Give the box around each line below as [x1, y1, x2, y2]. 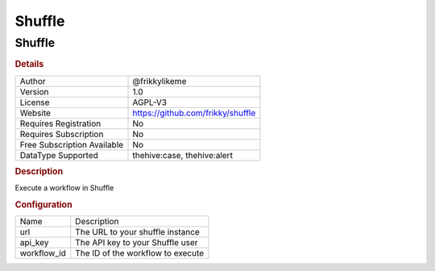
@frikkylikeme [132, 75, 187, 86]
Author [19, 75, 46, 86]
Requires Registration [19, 118, 101, 129]
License [19, 97, 50, 108]
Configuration [14, 199, 72, 211]
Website [19, 107, 52, 119]
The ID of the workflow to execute [75, 248, 205, 259]
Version [19, 85, 49, 97]
